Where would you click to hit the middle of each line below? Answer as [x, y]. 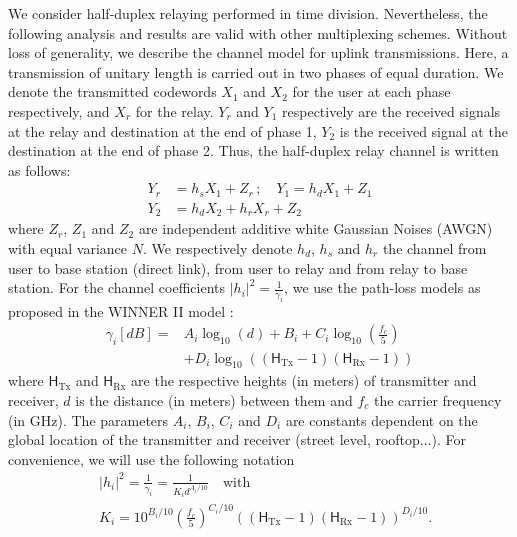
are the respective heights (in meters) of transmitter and [304, 380]
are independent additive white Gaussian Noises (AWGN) [315, 228]
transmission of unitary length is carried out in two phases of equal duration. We [256, 71]
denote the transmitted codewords [112, 91]
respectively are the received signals [391, 110]
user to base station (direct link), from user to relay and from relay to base [238, 267]
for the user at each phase [371, 91]
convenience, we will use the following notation [151, 458]
